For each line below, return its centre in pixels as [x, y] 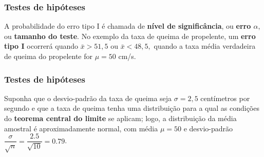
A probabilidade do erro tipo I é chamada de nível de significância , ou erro [128, 26]
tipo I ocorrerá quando [41, 46]
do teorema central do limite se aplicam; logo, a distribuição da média [120, 118]
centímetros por [225, 98]
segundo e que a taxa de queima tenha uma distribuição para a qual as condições [132, 108]
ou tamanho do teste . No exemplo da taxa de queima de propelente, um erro [130, 36]
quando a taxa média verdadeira [205, 46]
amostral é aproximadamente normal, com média [81, 128]
